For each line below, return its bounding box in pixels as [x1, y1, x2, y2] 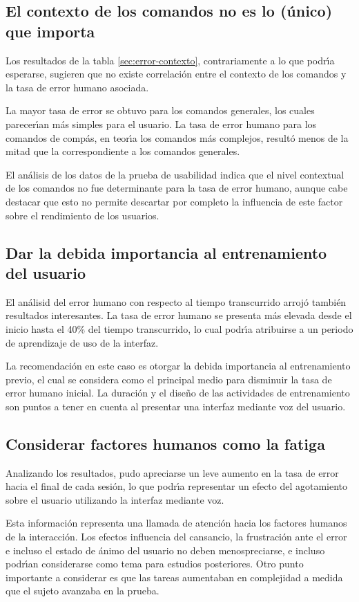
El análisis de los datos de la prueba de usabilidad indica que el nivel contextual [6, 167, 345, 181]
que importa [6, 20, 95, 42]
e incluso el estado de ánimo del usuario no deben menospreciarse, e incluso [6, 542, 325, 557]
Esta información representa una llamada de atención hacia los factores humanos [6, 516, 347, 530]
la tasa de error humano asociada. [6, 80, 149, 94]
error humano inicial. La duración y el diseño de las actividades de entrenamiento [6, 385, 350, 400]
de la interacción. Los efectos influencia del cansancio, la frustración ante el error [6, 529, 347, 544]
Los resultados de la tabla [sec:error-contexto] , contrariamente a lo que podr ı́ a [6, 53, 335, 67]
